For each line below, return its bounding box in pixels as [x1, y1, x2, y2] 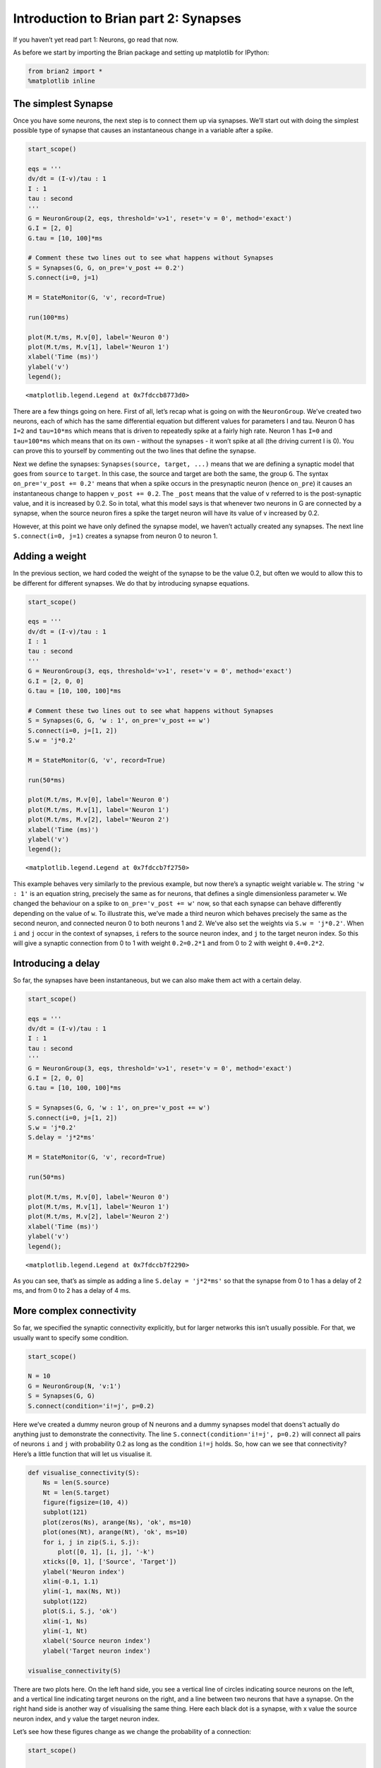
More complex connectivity [13, 1305, 137, 1317]
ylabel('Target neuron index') [42, 1646, 151, 1655]
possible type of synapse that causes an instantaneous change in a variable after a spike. [13, 126, 273, 134]
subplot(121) [42, 1508, 88, 1516]
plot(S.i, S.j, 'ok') [42, 1607, 118, 1615]
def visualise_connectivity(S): [28, 1468, 140, 1477]
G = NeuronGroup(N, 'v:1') [28, 1382, 121, 1390]
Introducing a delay [13, 957, 100, 969]
